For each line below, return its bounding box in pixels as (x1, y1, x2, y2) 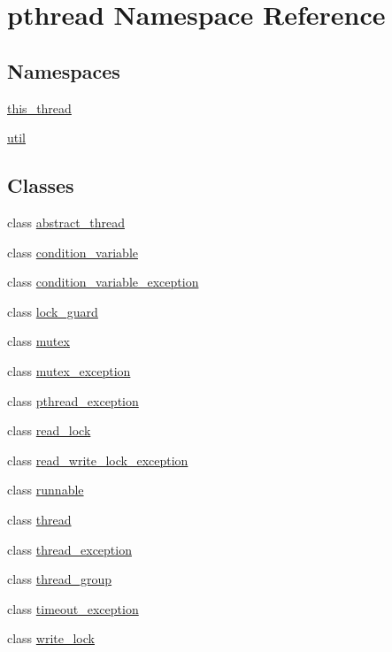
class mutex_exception (7, 361, 131, 380)
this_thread (7, 98, 72, 117)
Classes (7, 172, 74, 199)
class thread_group (7, 570, 112, 588)
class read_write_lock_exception (7, 450, 188, 469)
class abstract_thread (7, 212, 125, 231)
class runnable (7, 480, 84, 499)
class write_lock (7, 629, 95, 648)
